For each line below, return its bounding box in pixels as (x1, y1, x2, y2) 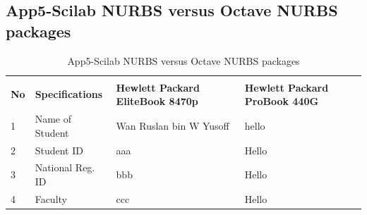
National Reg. (35, 160, 95, 175)
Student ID (35, 142, 83, 157)
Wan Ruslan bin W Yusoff (116, 118, 229, 133)
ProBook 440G (244, 94, 319, 109)
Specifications (35, 87, 102, 102)
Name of (35, 111, 71, 126)
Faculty (35, 191, 67, 206)
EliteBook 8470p (116, 94, 198, 109)
